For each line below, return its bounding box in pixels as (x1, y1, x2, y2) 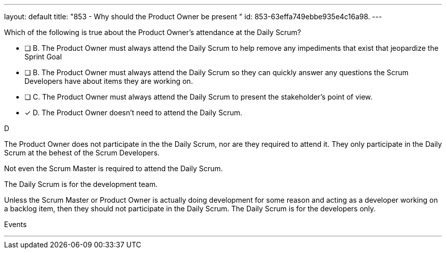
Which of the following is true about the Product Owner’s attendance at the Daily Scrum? (4, 28, 301, 37)
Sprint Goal (24, 52, 62, 61)
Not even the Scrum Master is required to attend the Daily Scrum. (4, 164, 223, 173)
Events (4, 220, 27, 229)
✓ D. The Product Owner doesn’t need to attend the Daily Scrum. (24, 108, 242, 117)
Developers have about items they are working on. (24, 77, 193, 85)
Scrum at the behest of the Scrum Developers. (4, 148, 160, 157)
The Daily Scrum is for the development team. (4, 180, 158, 188)
